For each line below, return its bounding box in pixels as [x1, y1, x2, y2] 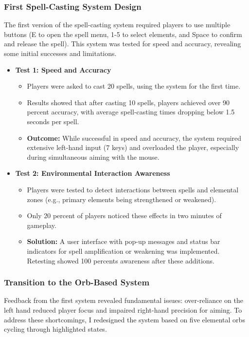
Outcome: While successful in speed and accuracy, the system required [27, 132, 242, 143]
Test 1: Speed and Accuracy [15, 64, 111, 75]
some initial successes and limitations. [4, 48, 117, 58]
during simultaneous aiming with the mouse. [27, 151, 160, 162]
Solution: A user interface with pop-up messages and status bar [27, 236, 220, 246]
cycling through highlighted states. [4, 324, 107, 334]
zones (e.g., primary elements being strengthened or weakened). [27, 194, 216, 204]
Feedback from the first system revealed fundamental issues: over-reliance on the [4, 295, 243, 305]
